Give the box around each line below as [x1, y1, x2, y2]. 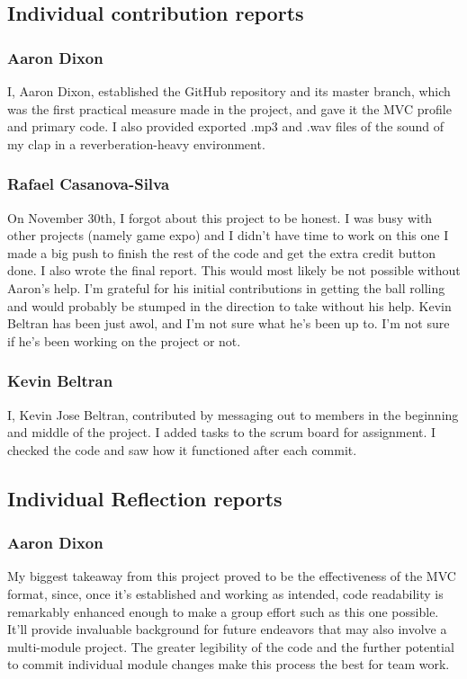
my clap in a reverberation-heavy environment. [7, 134, 265, 153]
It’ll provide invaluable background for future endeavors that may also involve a [7, 620, 447, 639]
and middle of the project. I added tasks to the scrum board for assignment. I [7, 423, 436, 442]
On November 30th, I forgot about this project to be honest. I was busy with [7, 208, 433, 227]
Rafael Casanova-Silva [7, 173, 170, 195]
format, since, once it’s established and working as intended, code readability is [7, 584, 444, 603]
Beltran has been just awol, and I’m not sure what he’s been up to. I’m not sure [7, 314, 450, 333]
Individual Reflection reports [7, 484, 283, 512]
